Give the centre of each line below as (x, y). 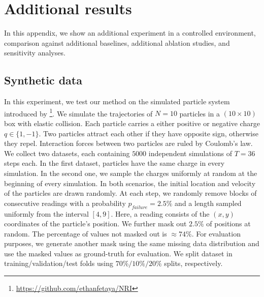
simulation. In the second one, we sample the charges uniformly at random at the (131, 173)
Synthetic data (43, 80)
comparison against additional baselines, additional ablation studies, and (117, 42)
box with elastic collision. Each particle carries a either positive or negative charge (132, 123)
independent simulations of (190, 153)
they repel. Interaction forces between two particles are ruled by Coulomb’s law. (128, 143)
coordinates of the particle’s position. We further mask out (95, 224)
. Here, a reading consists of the (160, 213)
